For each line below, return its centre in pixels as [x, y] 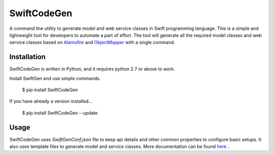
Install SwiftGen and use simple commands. [55, 78]
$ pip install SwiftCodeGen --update [60, 113]
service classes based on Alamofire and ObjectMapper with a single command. [92, 43]
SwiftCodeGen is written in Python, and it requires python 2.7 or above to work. [92, 69]
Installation [27, 57]
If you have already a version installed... [51, 101]
